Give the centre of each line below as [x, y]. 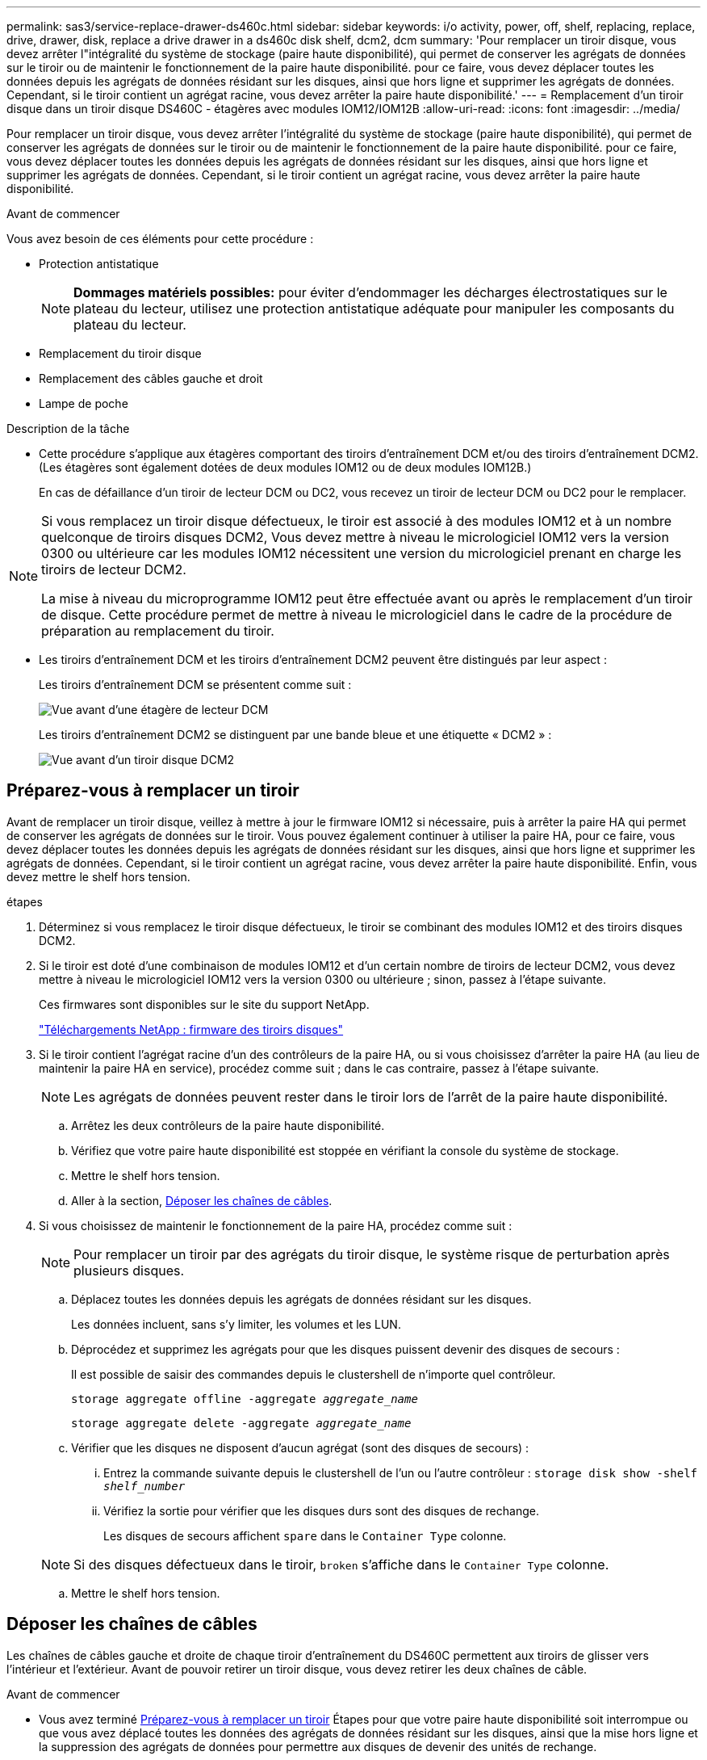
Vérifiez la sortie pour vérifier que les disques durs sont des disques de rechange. [321, 1510]
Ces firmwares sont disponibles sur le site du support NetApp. [204, 1004]
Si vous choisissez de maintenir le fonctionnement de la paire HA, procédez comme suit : [276, 1225]
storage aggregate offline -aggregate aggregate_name [245, 1399]
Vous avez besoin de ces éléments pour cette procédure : [160, 239]
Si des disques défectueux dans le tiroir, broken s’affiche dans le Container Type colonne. [341, 1564]
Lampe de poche [84, 403]
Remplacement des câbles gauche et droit [151, 378]
